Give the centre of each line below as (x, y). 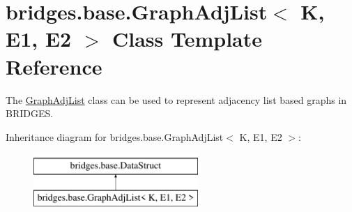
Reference (54, 66)
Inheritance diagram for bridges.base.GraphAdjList (115, 136)
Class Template (187, 39)
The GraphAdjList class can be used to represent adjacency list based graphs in (176, 99)
